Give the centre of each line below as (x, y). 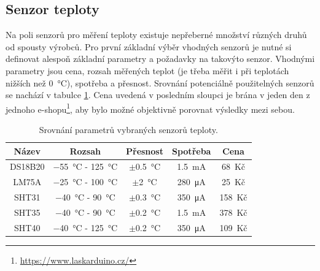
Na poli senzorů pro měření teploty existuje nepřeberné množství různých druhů (156, 35)
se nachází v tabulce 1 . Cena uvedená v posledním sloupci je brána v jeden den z (158, 95)
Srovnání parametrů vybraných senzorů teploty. (128, 130)
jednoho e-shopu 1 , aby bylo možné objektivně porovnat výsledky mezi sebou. (150, 108)
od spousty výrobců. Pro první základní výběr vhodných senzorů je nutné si (149, 46)
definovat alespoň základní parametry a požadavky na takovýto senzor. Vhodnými (160, 59)
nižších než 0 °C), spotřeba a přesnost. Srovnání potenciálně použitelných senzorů (160, 82)
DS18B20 (27, 166)
